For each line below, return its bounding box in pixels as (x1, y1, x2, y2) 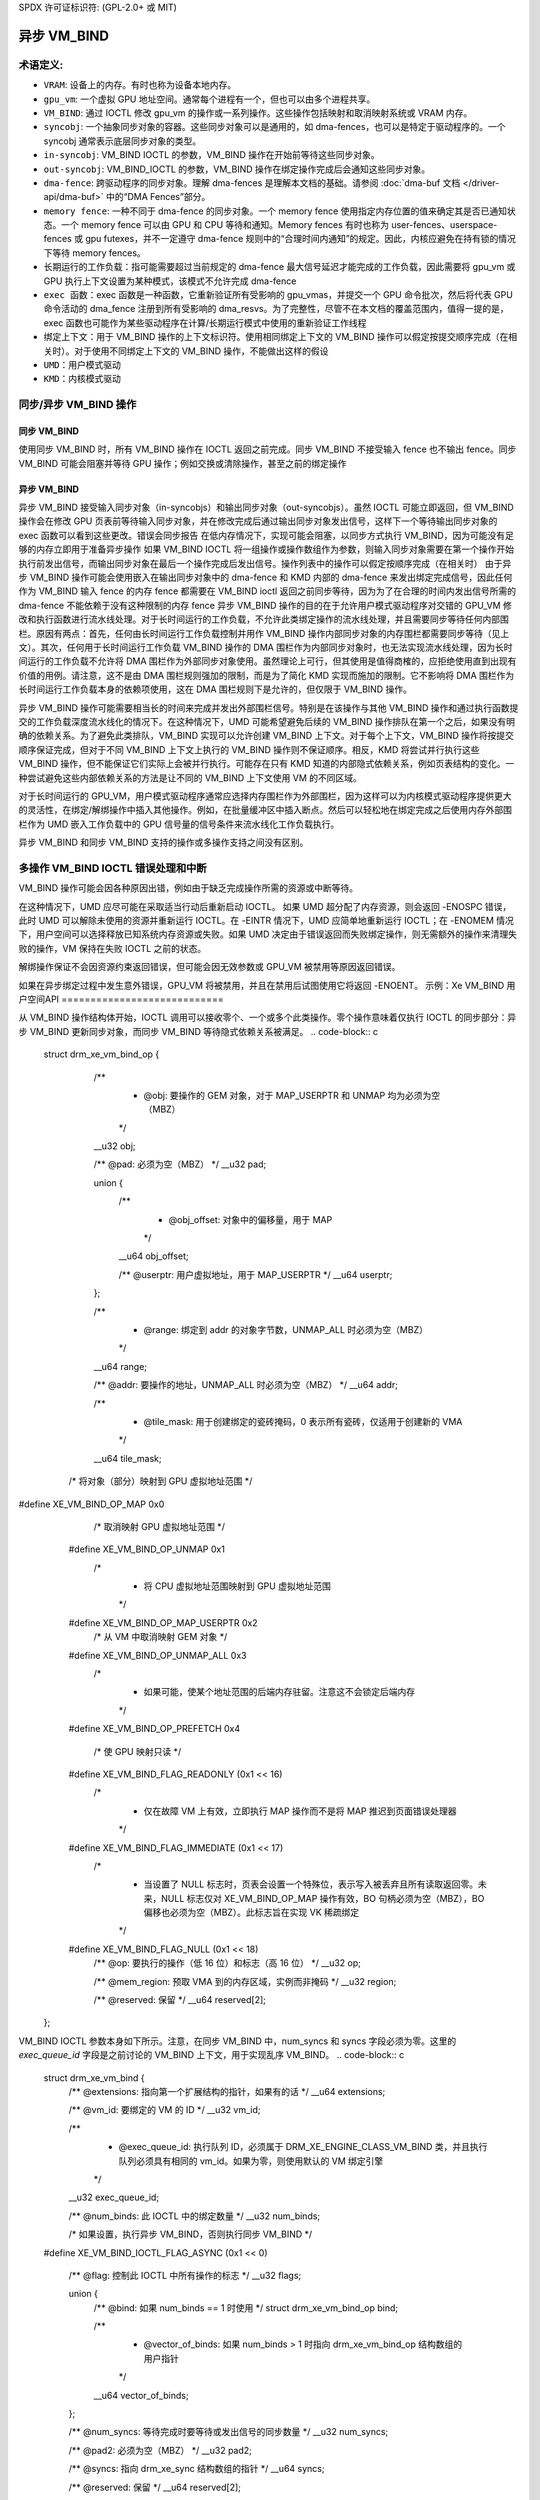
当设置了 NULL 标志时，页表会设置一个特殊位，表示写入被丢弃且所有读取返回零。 (143, 1878, 479, 1890)
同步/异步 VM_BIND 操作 (18, 398, 137, 412)
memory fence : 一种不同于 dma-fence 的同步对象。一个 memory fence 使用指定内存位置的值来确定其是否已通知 (43, 205, 508, 217)
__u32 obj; (93, 1140, 136, 1152)
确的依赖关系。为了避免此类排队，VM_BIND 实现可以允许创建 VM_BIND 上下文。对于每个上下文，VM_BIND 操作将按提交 (18, 730, 514, 742)
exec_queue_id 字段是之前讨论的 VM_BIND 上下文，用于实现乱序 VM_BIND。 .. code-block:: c (18, 2049, 405, 2061)
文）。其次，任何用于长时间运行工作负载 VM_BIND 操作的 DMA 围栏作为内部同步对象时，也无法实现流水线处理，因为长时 (18, 641, 513, 653)
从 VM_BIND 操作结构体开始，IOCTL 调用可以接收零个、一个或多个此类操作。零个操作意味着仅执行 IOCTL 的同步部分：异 (18, 1011, 517, 1024)
